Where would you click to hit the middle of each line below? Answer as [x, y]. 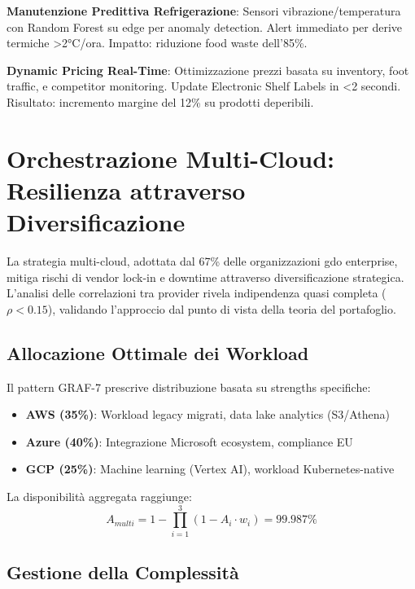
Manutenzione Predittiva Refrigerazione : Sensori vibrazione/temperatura [204, 11]
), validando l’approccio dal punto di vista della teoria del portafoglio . [222, 308]
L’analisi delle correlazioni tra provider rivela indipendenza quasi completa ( [197, 293]
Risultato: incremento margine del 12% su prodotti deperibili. [160, 101]
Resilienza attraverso [126, 189]
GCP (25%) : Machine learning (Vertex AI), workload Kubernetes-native [210, 469]
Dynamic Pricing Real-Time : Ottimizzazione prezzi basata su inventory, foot [208, 70]
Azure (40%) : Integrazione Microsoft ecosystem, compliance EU [189, 441]
